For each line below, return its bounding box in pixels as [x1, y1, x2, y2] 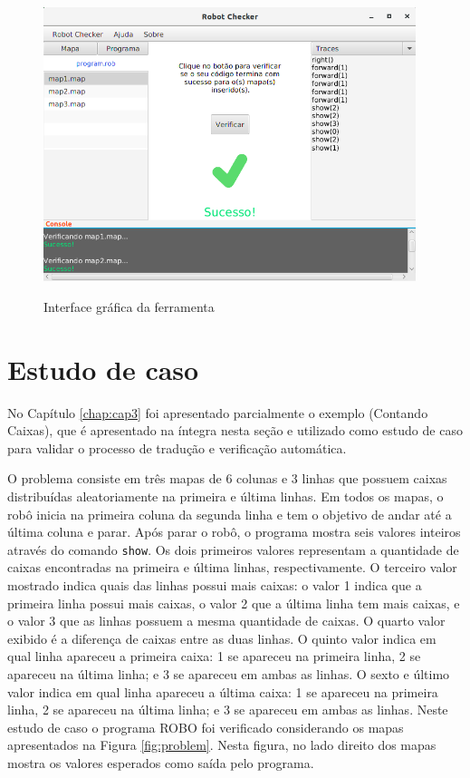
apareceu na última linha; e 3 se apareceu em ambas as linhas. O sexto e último [7, 665, 450, 684]
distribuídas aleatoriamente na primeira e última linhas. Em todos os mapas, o [7, 487, 444, 506]
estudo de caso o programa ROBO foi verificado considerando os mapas [7, 717, 404, 736]
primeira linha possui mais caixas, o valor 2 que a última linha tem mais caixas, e [7, 593, 460, 612]
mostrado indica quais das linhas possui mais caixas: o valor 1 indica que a [7, 576, 422, 595]
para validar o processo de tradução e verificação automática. [7, 438, 347, 457]
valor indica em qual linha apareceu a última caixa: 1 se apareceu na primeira [7, 682, 438, 701]
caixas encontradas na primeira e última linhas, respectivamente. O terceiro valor [7, 558, 457, 577]
